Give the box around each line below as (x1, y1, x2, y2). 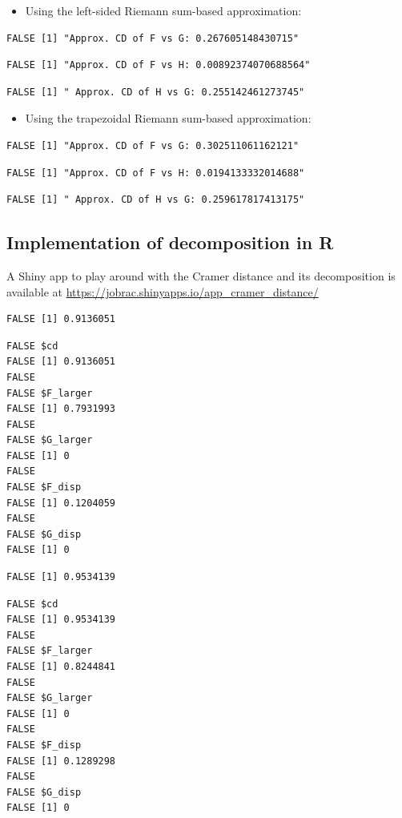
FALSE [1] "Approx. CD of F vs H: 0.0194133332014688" (6, 167, 305, 179)
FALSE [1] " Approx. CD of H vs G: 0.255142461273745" (6, 86, 305, 98)
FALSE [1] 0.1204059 (6, 497, 116, 509)
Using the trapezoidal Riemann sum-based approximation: (25, 110, 312, 127)
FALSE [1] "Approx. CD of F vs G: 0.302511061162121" (6, 139, 299, 151)
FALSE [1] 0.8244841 (6, 661, 116, 673)
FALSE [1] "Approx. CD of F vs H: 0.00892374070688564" (6, 59, 311, 71)
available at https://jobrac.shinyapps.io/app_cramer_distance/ (6, 283, 319, 300)
